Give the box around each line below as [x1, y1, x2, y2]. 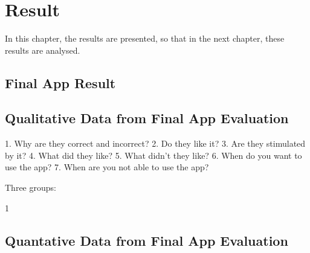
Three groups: [5, 181, 56, 194]
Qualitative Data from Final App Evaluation [5, 109, 289, 127]
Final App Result [5, 73, 116, 92]
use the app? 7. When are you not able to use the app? [5, 161, 209, 173]
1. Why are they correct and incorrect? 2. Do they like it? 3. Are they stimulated [5, 137, 306, 150]
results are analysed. [5, 43, 80, 56]
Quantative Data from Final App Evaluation [5, 231, 288, 249]
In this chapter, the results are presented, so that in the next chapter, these [5, 32, 285, 45]
